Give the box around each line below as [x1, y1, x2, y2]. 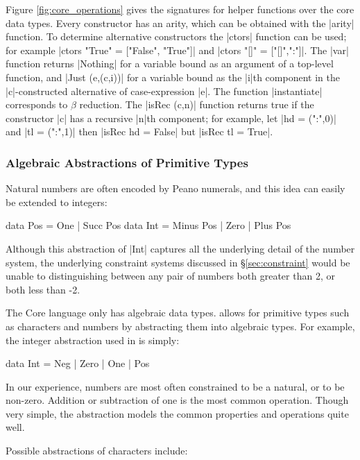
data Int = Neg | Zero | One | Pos [6, 356, 150, 370]
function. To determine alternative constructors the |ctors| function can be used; [6, 29, 347, 44]
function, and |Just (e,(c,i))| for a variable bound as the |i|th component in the [6, 69, 340, 84]
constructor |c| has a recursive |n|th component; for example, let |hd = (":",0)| [6, 110, 336, 125]
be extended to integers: [6, 194, 108, 209]
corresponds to [6, 97, 68, 112]
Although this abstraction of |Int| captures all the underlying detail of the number [6, 241, 355, 255]
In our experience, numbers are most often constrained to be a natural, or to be [6, 379, 345, 393]
